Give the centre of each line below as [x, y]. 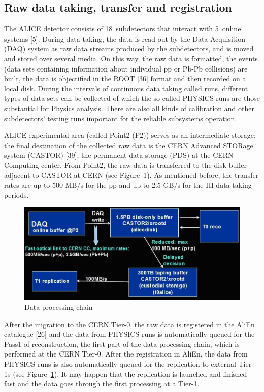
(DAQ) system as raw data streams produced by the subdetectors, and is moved [129, 48]
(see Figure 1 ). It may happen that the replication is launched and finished [130, 373]
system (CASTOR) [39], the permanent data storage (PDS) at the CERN [119, 155]
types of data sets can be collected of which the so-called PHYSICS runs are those [132, 98]
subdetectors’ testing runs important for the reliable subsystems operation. [121, 118]
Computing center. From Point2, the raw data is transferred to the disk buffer [126, 165]
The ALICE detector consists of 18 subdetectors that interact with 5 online [123, 29]
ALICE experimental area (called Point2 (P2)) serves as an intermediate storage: [130, 135]
